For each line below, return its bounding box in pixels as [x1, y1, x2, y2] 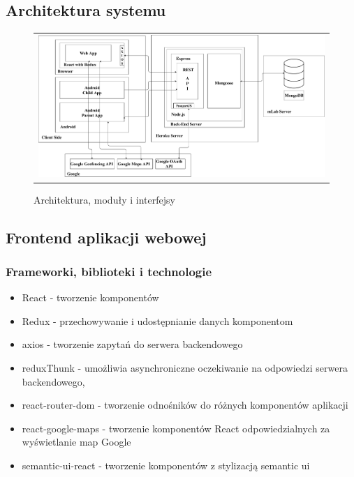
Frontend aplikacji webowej [6, 226, 207, 248]
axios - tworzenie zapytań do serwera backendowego [22, 337, 243, 351]
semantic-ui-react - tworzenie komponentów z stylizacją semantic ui [22, 457, 310, 472]
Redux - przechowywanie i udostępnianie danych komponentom [22, 313, 293, 328]
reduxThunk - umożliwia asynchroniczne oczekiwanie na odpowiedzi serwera [22, 361, 348, 375]
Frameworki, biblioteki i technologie [6, 262, 212, 280]
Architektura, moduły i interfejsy [34, 192, 175, 206]
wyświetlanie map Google [22, 434, 131, 449]
